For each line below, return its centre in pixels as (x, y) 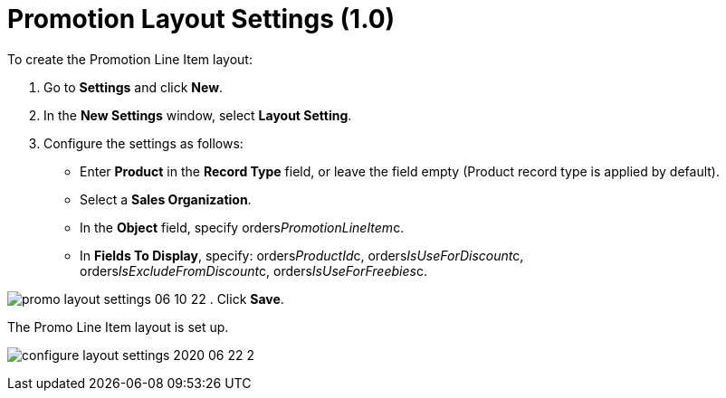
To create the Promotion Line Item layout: (130, 59)
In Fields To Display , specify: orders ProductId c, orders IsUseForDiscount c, (302, 255)
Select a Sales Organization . (166, 199)
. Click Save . (247, 298)
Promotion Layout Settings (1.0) (201, 19)
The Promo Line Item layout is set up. (118, 327)
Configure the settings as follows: (143, 143)
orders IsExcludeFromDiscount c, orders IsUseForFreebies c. (253, 270)
